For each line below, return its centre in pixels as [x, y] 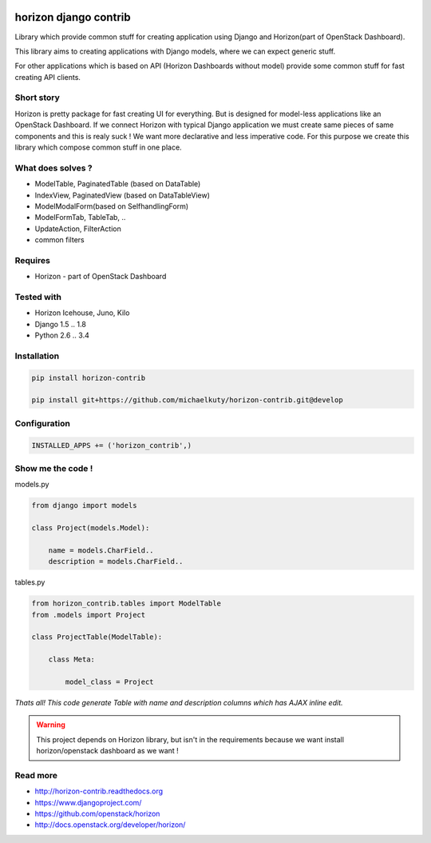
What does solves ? [53, 168]
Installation [37, 356]
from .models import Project [89, 615]
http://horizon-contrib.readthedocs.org [99, 791]
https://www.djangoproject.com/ [88, 802]
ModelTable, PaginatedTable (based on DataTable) [118, 184]
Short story [37, 98]
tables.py [30, 582]
